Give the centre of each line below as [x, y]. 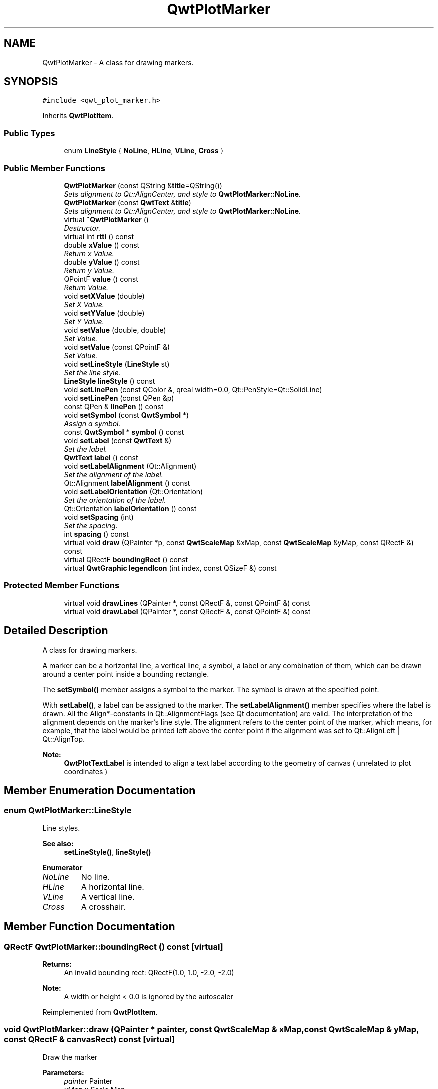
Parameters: [63, 1072]
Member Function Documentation [90, 927]
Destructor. [82, 228]
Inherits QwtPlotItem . [78, 116]
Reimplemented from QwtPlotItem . [100, 1012]
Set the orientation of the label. [115, 500]
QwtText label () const [101, 457]
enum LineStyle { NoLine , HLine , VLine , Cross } [144, 151]
